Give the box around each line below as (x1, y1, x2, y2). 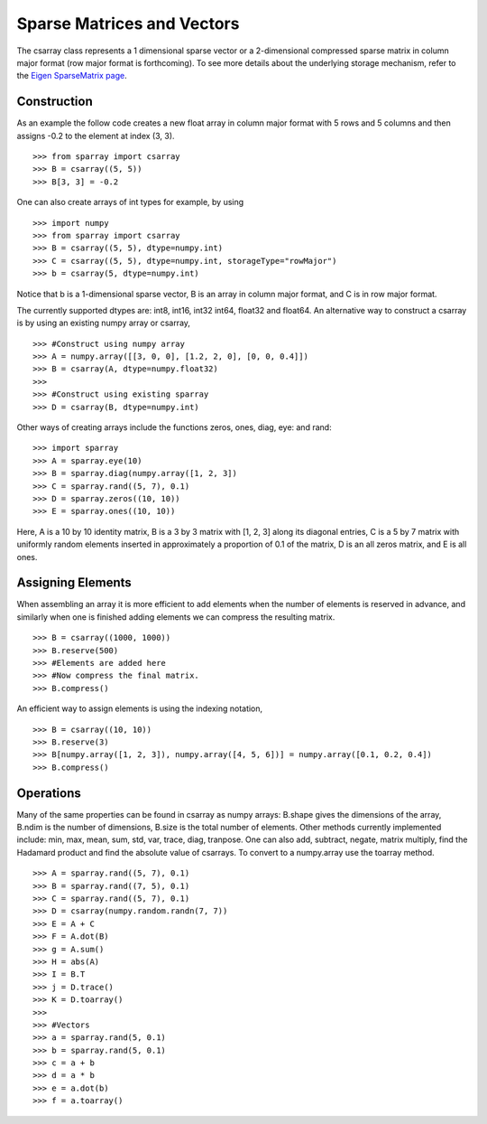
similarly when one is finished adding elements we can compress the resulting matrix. (16, 611, 335, 623)
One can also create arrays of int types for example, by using (16, 197, 244, 208)
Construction (16, 94, 94, 109)
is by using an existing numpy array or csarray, (16, 317, 191, 329)
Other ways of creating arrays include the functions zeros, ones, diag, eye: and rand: (16, 422, 333, 433)
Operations (16, 785, 81, 801)
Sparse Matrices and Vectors (16, 14, 240, 33)
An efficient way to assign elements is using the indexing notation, (16, 703, 263, 714)
